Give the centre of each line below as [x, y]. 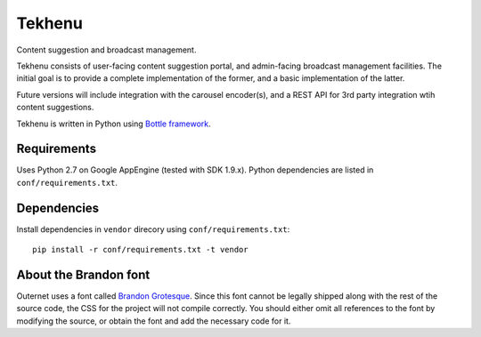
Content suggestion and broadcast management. [106, 50]
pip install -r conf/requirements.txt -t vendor [140, 250]
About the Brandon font [83, 274]
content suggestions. [55, 108]
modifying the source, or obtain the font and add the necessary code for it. [154, 321]
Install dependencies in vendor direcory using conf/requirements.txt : [153, 229]
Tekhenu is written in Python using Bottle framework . [114, 124]
